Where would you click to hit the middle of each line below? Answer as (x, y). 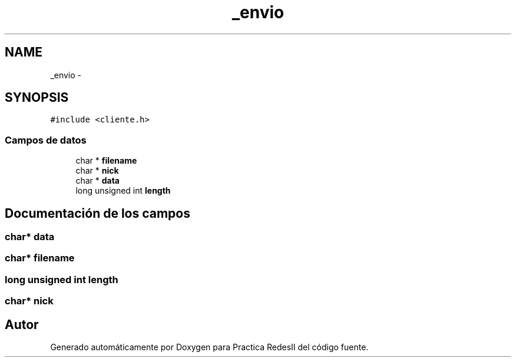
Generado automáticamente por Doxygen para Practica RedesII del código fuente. (209, 347)
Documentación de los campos (97, 213)
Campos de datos (46, 140)
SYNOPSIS (37, 98)
